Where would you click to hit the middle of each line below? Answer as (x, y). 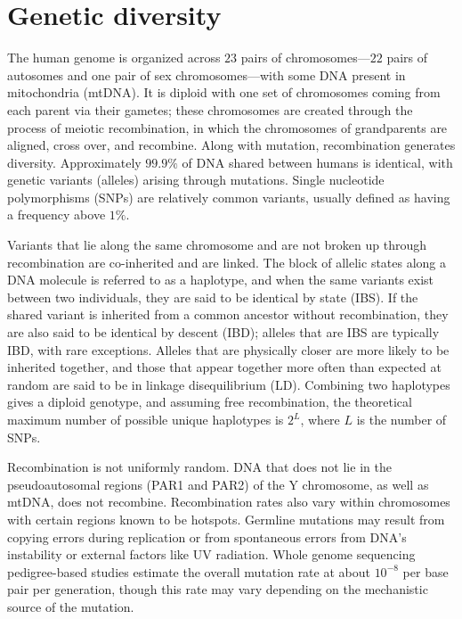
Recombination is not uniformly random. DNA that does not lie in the (199, 467)
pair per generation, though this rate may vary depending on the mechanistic (218, 589)
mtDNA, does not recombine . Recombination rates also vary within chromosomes (229, 502)
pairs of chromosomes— (305, 58)
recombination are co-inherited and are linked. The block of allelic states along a (227, 262)
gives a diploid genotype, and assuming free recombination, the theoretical (210, 402)
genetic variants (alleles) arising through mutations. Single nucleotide (196, 180)
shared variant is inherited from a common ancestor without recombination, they (228, 314)
